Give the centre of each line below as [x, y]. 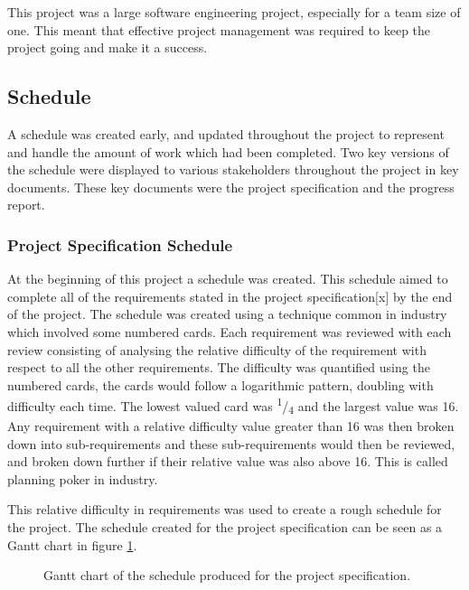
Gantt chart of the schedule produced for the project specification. [227, 575]
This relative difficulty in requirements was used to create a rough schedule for [225, 509]
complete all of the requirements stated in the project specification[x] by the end [230, 296]
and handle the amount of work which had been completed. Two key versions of [228, 151]
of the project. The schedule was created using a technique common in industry [227, 314]
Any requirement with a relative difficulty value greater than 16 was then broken [231, 426]
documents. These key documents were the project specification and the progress [231, 187]
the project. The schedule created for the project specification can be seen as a [225, 527]
